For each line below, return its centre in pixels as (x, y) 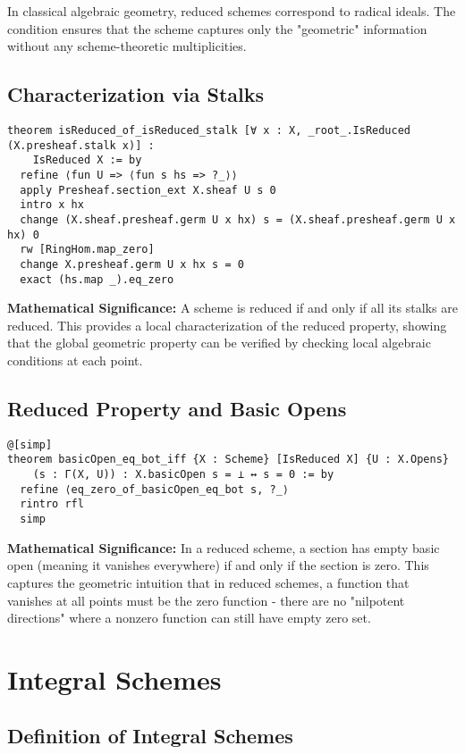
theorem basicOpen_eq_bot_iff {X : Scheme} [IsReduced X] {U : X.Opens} (228, 460)
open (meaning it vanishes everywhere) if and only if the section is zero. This (218, 565)
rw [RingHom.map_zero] (87, 250)
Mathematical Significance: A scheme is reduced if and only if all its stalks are (232, 308)
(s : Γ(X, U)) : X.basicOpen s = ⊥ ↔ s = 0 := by (183, 475)
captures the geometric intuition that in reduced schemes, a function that (208, 582)
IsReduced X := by (87, 160)
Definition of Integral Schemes (150, 736)
